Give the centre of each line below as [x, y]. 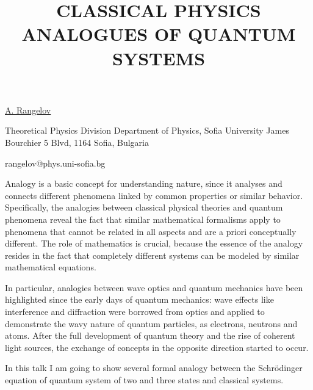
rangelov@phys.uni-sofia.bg [55, 163]
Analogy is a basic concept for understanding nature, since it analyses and [144, 183]
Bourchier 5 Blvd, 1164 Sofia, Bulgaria [77, 142]
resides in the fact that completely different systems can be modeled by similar [152, 255]
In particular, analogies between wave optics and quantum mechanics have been [154, 287]
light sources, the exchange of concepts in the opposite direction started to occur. [157, 347]
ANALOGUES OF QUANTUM [159, 34]
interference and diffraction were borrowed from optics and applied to [135, 312]
